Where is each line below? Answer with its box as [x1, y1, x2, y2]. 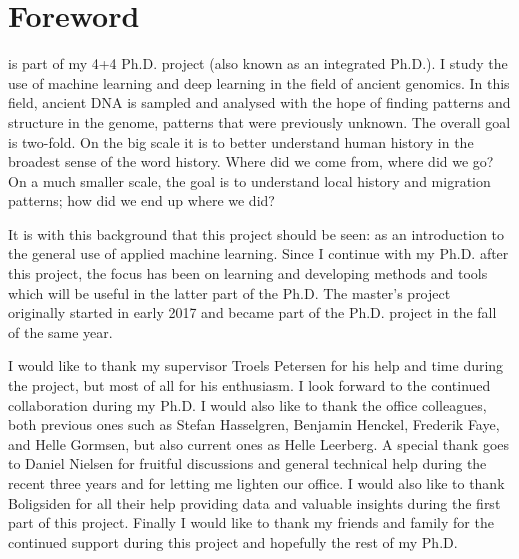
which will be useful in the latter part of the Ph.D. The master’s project [8, 282, 451, 303]
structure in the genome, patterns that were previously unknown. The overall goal [8, 111, 511, 132]
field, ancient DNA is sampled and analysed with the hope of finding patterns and [8, 92, 511, 113]
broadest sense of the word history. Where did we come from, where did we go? [8, 151, 494, 172]
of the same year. [8, 321, 113, 342]
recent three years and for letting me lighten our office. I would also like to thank [8, 473, 505, 493]
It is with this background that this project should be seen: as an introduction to [8, 223, 505, 244]
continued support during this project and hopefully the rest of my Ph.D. [8, 531, 458, 552]
